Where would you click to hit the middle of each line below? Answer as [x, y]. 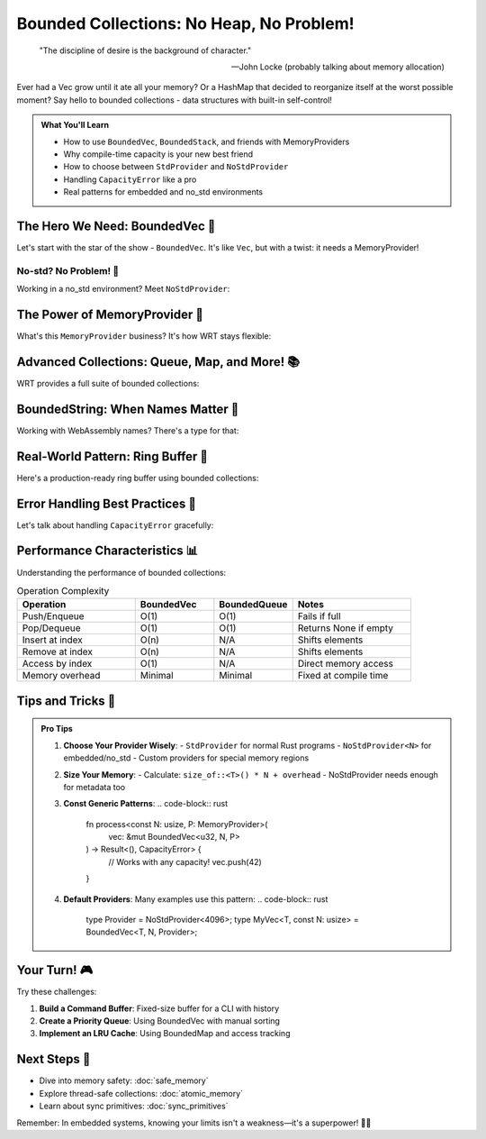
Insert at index [52, 640]
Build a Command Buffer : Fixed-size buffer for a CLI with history [159, 1008]
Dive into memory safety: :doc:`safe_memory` [124, 1080]
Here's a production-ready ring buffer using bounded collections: [138, 478]
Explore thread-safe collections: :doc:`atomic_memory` [141, 1093]
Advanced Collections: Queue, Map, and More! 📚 [158, 362]
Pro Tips [57, 729]
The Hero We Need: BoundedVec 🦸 [116, 226]
